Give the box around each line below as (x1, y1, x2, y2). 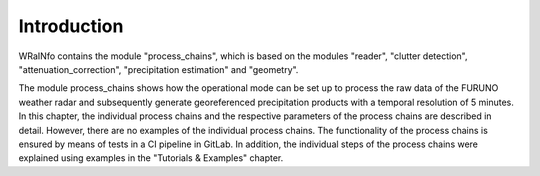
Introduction (18, 15, 124, 37)
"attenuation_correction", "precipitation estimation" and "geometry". (18, 63, 299, 75)
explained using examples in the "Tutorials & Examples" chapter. (18, 152, 284, 164)
